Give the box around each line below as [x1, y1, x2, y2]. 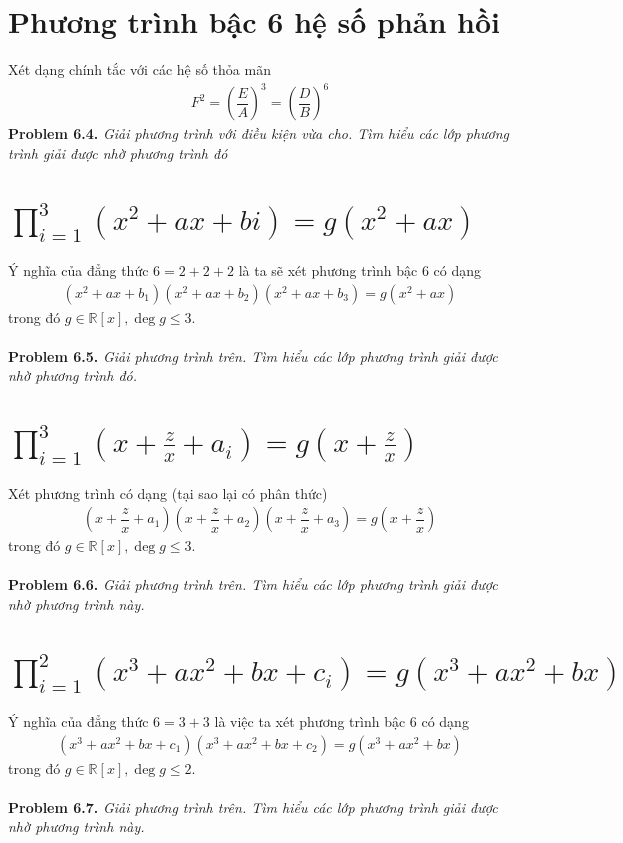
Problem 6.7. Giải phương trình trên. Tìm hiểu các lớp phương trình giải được [8, 796, 498, 817]
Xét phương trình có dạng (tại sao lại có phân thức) [8, 482, 328, 503]
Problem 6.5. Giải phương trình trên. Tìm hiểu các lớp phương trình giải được [8, 345, 498, 366]
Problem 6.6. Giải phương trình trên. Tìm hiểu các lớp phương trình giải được [8, 574, 498, 595]
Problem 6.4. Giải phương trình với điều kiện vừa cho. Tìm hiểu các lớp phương [8, 123, 510, 144]
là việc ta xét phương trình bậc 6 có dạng [214, 711, 469, 732]
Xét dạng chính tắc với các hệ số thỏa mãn [8, 59, 271, 80]
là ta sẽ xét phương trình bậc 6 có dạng [238, 259, 482, 280]
